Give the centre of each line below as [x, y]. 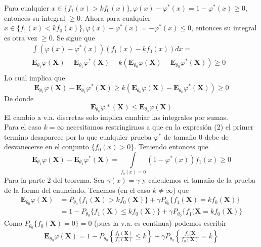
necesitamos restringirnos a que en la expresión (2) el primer [160, 127]
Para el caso [23, 127]
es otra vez [21, 37]
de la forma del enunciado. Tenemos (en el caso [77, 190]
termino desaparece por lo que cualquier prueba [78, 136]
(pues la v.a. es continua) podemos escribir [160, 223]
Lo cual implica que [35, 78]
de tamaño [180, 136]
